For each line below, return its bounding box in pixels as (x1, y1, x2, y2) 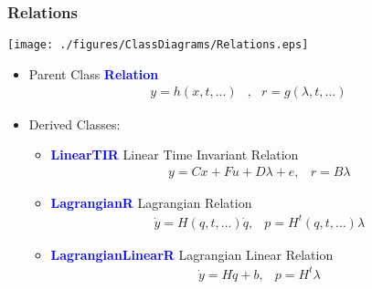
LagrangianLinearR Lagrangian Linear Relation (50, 244, 334, 263)
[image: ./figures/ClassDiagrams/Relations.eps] (7, 38, 309, 52)
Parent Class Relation (28, 64, 159, 83)
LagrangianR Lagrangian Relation (50, 192, 252, 212)
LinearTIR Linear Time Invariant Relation (50, 145, 299, 164)
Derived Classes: (28, 114, 121, 133)
